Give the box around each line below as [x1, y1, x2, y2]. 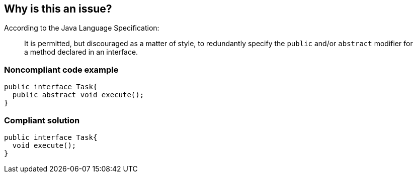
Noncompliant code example [4, 64, 119, 75]
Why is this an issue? [4, 3, 112, 15]
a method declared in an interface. [24, 48, 138, 57]
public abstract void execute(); [12, 91, 144, 99]
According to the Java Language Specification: [4, 24, 159, 33]
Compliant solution [4, 115, 80, 125]
